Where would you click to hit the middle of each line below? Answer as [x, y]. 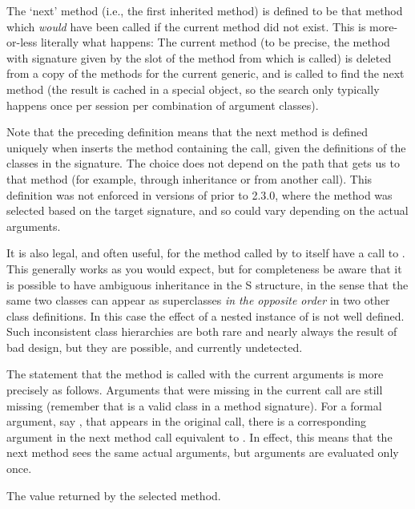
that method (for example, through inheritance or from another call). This [189, 178]
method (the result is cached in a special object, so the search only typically [193, 89]
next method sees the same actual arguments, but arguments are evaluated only [203, 452]
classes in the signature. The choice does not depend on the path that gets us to [203, 163]
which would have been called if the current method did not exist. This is [186, 26]
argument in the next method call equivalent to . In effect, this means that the [199, 436]
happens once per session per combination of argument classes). [163, 105]
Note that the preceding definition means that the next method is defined [187, 132]
